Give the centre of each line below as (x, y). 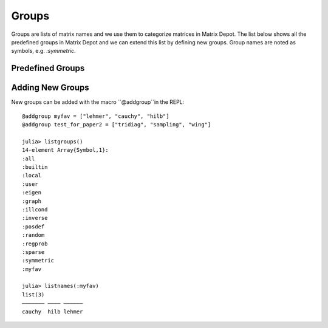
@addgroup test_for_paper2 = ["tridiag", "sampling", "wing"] (117, 125)
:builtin (35, 167)
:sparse (33, 252)
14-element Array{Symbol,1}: (65, 150)
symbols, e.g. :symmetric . (43, 51)
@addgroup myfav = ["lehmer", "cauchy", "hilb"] (96, 116)
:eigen (32, 193)
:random (33, 235)
